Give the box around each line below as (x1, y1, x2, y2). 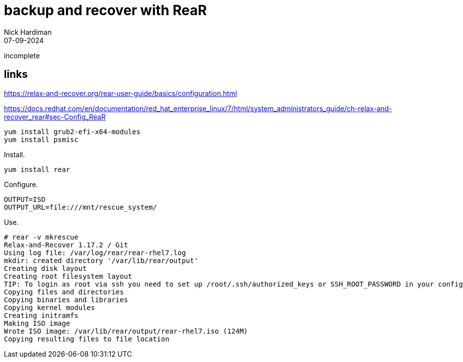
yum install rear (4, 165, 70, 173)
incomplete (4, 51, 40, 60)
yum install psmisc (4, 135, 78, 144)
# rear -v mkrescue (4, 233, 78, 241)
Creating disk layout (4, 264, 87, 272)
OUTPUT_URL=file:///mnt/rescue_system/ (4, 203, 157, 211)
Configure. (4, 180, 38, 189)
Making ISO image (4, 319, 70, 327)
